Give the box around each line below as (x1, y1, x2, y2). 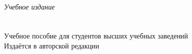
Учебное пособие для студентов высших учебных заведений (4, 30, 188, 41)
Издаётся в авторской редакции (4, 40, 100, 50)
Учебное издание (4, 1, 55, 11)
